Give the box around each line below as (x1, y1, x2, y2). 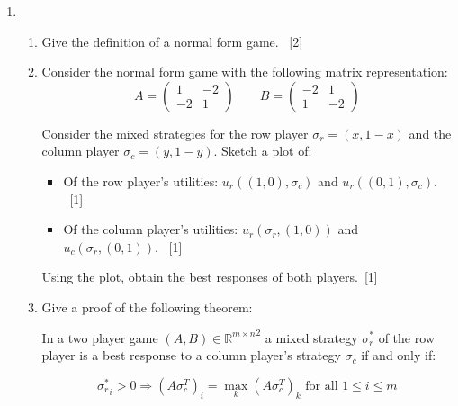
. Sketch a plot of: (213, 141, 312, 160)
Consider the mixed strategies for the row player (41, 123, 309, 142)
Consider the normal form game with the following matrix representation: (41, 62, 448, 81)
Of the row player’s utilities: (63, 171, 219, 190)
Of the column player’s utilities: (63, 220, 238, 239)
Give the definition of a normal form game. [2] (41, 32, 303, 50)
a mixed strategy (265, 328, 358, 347)
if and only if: (361, 346, 436, 365)
